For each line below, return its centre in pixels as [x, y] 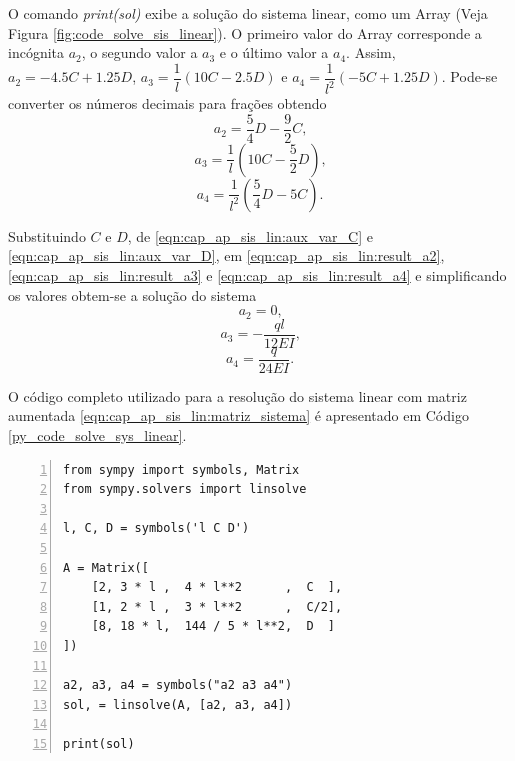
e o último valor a [274, 52]
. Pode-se [469, 76]
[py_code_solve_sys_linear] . [97, 434]
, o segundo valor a [139, 52]
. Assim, [371, 52]
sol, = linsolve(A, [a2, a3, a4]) [178, 704]
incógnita [36, 52]
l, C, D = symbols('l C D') [156, 528]
